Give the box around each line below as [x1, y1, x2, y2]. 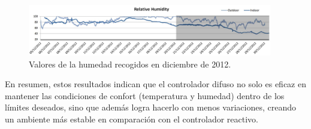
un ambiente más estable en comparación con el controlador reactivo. [5, 112, 258, 125]
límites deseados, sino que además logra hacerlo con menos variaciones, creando [5, 101, 296, 113]
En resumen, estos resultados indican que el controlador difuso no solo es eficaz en [5, 78, 306, 90]
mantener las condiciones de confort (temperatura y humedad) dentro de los [5, 89, 285, 102]
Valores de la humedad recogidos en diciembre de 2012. [29, 57, 231, 70]
